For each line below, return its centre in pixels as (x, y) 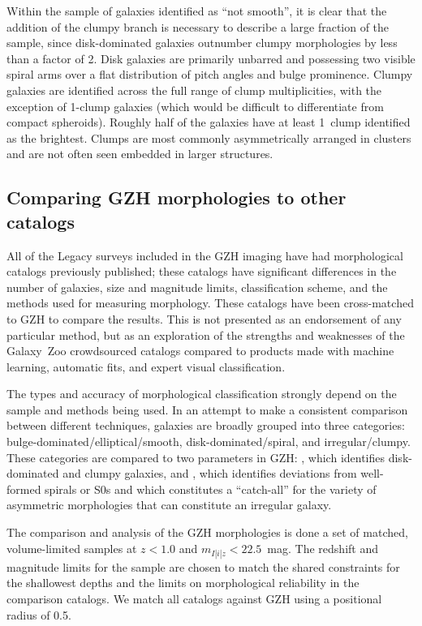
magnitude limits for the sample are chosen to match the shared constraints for (203, 566)
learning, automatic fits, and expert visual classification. (146, 366)
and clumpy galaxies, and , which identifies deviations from (210, 473)
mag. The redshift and (323, 548)
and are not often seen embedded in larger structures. (140, 154)
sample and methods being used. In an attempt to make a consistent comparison (207, 409)
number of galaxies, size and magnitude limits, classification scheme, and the (197, 287)
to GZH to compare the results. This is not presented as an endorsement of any (204, 318)
